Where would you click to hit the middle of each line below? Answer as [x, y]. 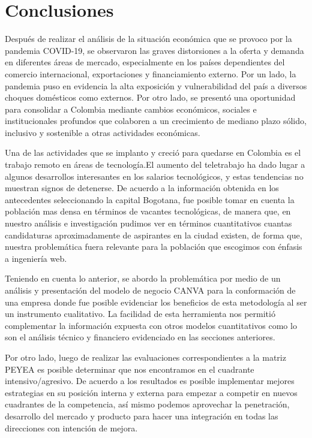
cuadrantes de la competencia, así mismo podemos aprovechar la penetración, [147, 404]
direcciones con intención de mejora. [71, 428]
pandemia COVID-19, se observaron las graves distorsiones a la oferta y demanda [154, 50]
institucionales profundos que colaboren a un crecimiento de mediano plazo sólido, [156, 121]
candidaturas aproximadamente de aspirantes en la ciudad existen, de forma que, [154, 235]
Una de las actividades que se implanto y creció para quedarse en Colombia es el [153, 152]
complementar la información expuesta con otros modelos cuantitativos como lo [151, 325]
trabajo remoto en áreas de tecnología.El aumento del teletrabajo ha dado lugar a [155, 164]
